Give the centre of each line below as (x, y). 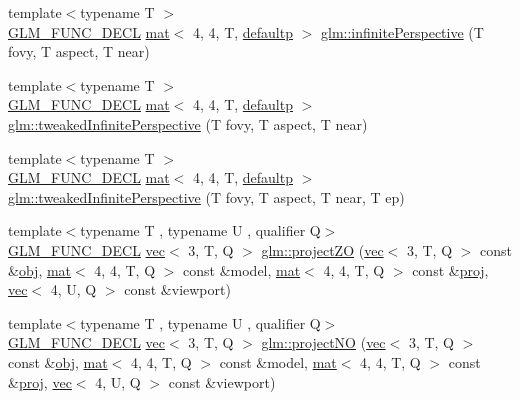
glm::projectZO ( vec (322, 249)
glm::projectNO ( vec (323, 342)
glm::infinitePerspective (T (402, 31)
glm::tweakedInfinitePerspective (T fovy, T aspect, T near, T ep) (206, 196)
